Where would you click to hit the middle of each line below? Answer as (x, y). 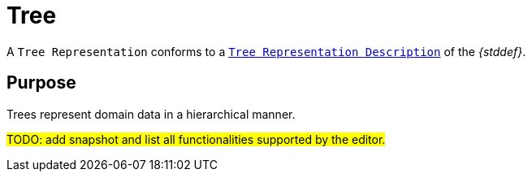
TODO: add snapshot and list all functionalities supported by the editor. (196, 139)
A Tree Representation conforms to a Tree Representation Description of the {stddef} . (266, 51)
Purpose (41, 83)
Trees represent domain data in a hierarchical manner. (151, 114)
